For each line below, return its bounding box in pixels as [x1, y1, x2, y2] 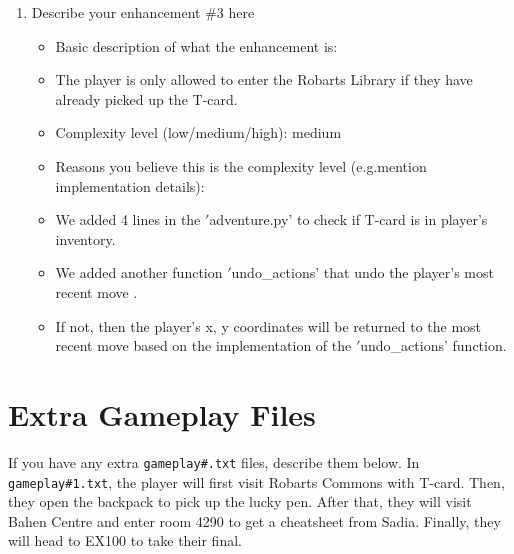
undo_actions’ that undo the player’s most [231, 262, 494, 283]
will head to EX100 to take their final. [8, 530, 242, 551]
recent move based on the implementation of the [55, 335, 352, 356]
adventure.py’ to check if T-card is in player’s [209, 209, 488, 230]
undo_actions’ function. [360, 335, 507, 356]
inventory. [55, 228, 116, 249]
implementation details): [55, 175, 205, 196]
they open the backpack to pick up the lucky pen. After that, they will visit [8, 491, 472, 512]
